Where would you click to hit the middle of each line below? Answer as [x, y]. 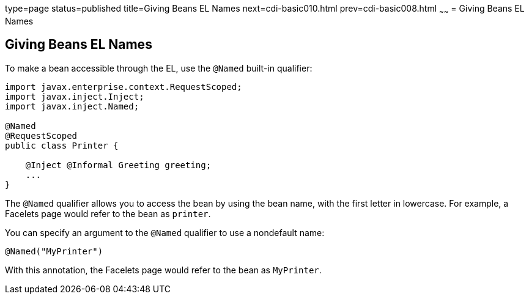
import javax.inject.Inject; [75, 96]
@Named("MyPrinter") [54, 251]
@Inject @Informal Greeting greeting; [118, 165]
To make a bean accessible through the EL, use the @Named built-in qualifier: [159, 68]
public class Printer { [62, 145]
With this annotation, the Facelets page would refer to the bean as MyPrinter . [163, 270]
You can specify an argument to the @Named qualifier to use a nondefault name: [165, 232]
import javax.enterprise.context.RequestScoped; [124, 87]
